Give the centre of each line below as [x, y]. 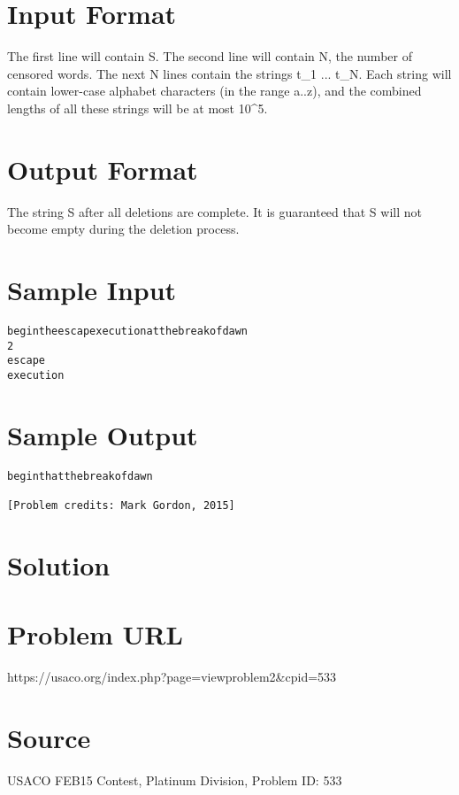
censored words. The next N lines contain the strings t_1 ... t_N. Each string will [229, 73]
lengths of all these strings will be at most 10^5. [138, 108]
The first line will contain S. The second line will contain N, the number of [210, 56]
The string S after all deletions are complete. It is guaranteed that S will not [214, 211]
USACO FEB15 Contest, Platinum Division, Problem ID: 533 [175, 780]
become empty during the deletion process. [123, 229]
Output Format [103, 169]
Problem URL [95, 634]
